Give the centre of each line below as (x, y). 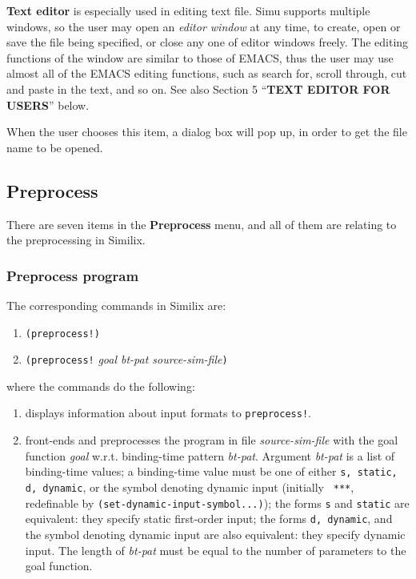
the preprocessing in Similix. (76, 240)
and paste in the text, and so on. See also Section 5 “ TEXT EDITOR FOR (198, 88)
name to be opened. (55, 147)
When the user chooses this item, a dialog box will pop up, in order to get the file (207, 132)
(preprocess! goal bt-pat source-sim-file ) (126, 359)
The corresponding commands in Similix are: (116, 305)
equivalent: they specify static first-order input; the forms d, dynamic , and (209, 519)
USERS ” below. (48, 105)
